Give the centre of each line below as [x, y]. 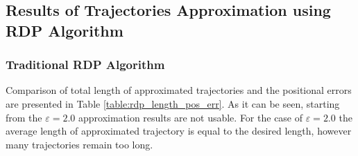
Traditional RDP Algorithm [85, 65]
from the [24, 117]
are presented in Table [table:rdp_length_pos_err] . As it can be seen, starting [173, 103]
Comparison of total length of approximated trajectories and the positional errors [179, 90]
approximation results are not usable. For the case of [190, 117]
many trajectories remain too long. [79, 144]
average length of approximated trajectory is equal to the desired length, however [179, 131]
